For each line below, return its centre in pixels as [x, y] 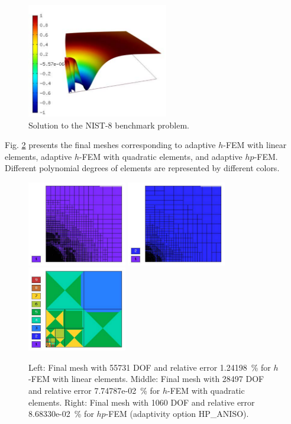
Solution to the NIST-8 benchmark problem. [109, 125]
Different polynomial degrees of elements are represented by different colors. [142, 168]
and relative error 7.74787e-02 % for [94, 390]
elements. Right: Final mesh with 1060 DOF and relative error [142, 402]
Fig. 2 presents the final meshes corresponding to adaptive [110, 145]
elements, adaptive [38, 156]
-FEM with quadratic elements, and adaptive [161, 156]
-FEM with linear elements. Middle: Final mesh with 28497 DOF [146, 379]
